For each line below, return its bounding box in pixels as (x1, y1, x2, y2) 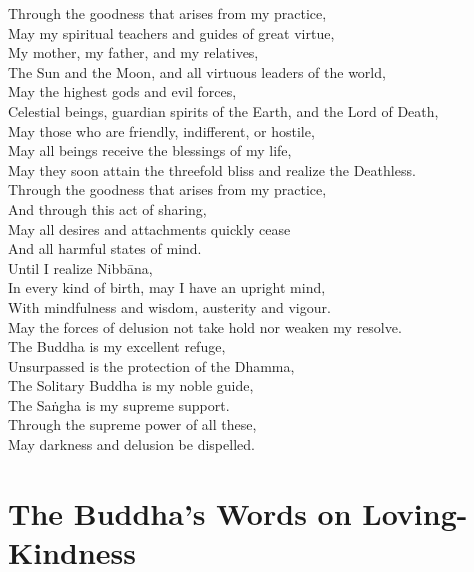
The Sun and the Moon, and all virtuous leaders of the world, (8, 61, 386, 82)
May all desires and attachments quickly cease (8, 218, 291, 239)
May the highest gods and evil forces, (8, 81, 237, 102)
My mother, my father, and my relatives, (8, 42, 259, 63)
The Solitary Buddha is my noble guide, (8, 375, 254, 396)
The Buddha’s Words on (8, 492, 352, 533)
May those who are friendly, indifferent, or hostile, (8, 120, 315, 141)
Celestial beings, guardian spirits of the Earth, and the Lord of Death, (8, 100, 439, 121)
